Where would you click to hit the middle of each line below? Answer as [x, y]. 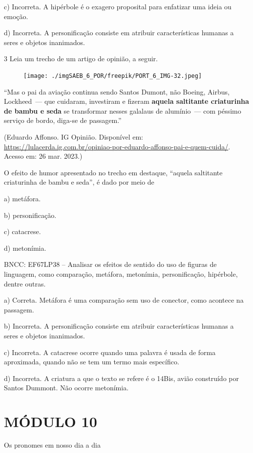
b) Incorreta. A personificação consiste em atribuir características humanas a [119, 326]
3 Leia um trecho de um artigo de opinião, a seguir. [81, 59]
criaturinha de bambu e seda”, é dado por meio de [79, 182]
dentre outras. [25, 283]
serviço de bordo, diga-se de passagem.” [63, 120]
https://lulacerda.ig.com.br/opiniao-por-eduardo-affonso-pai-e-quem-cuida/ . [117, 146]
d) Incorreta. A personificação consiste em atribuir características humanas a [119, 33]
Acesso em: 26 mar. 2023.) [43, 156]
